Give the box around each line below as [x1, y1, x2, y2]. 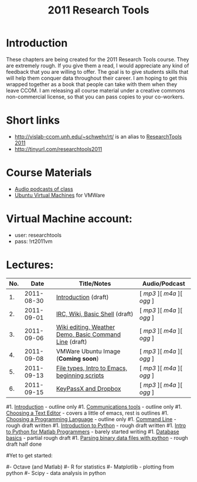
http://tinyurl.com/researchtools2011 [14, 145, 103, 152]
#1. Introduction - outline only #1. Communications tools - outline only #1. [6, 403, 182, 410]
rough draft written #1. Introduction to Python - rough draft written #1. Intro [6, 422, 186, 429]
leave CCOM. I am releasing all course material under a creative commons [6, 87, 185, 94]
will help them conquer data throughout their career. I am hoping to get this [6, 74, 188, 81]
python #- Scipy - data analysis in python [6, 469, 106, 476]
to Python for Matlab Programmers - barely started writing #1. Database [6, 428, 179, 435]
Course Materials [6, 166, 92, 179]
